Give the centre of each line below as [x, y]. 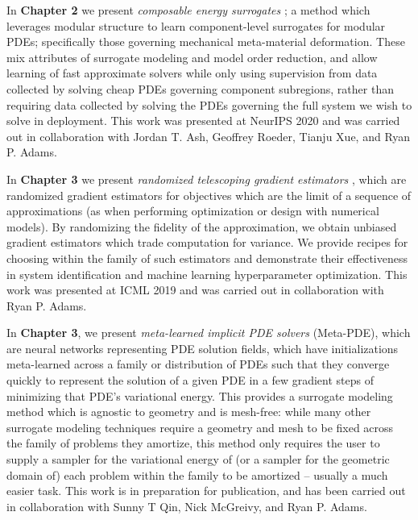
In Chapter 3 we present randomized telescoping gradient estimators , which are [207, 179]
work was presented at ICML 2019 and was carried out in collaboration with [195, 290]
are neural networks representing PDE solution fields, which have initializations [203, 348]
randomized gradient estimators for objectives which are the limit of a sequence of [209, 195]
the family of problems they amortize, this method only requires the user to [193, 443]
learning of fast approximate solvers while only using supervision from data [192, 73]
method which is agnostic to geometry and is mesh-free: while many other [189, 412]
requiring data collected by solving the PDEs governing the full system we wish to [209, 104]
